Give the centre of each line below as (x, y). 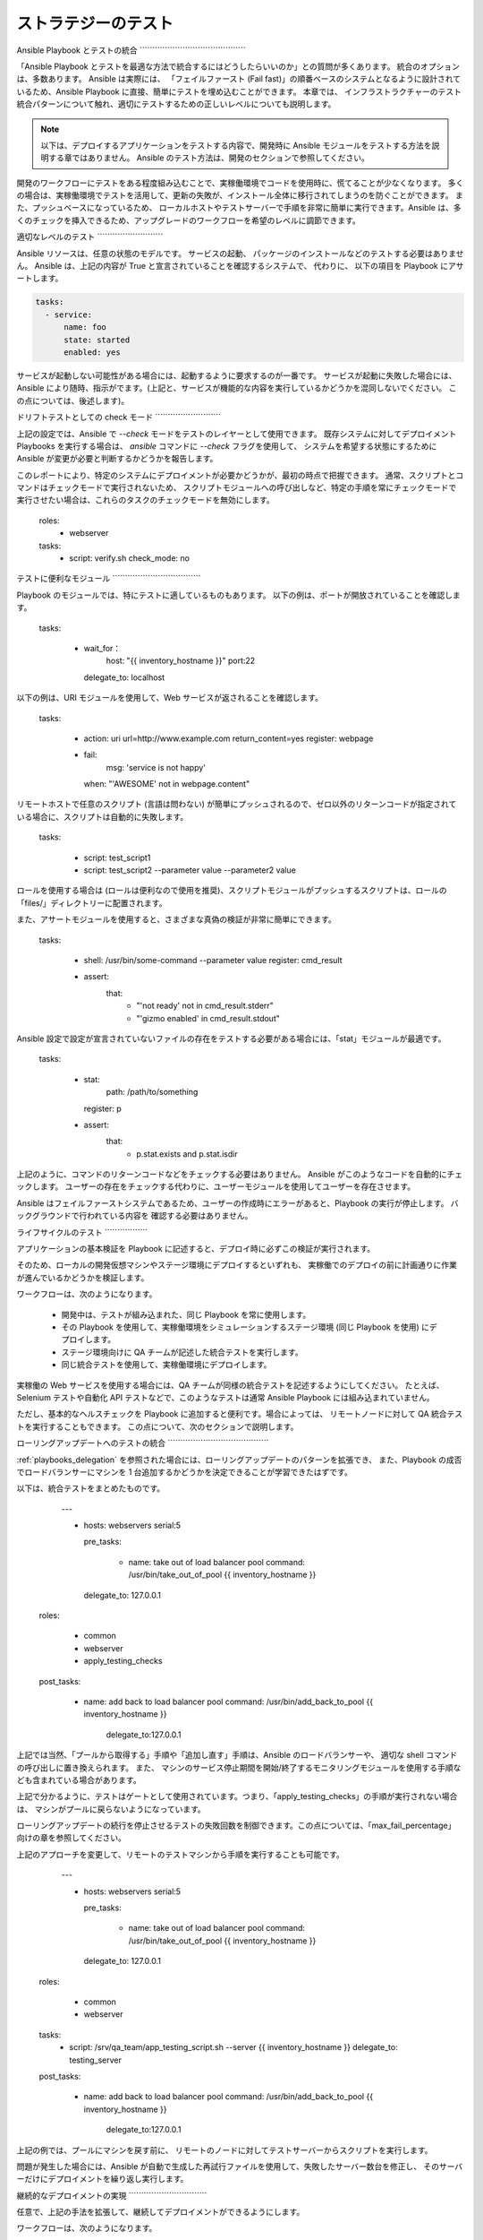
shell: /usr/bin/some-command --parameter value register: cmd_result (213, 960)
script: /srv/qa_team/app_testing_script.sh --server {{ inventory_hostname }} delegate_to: (233, 2047)
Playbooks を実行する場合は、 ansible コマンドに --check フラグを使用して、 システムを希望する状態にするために (227, 446)
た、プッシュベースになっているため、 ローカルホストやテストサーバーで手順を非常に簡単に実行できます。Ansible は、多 (239, 208)
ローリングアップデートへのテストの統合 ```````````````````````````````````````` (143, 1443)
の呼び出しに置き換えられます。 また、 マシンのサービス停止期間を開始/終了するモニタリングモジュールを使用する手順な (239, 1767)
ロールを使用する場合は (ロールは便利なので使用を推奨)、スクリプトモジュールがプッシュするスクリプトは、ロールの (232, 891)
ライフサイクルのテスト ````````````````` (82, 1232)
